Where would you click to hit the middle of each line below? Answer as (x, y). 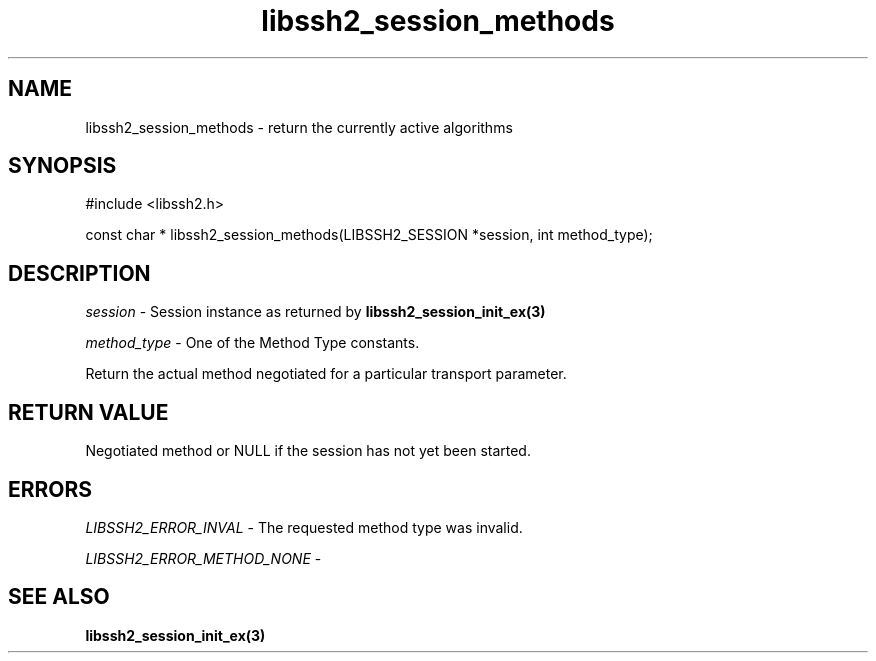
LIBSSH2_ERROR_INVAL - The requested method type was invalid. (304, 527)
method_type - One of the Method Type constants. (252, 343)
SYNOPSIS (62, 166)
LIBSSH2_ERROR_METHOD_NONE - (203, 558)
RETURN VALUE (88, 412)
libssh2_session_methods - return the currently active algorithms (299, 127)
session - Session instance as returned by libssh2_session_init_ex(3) (315, 312)
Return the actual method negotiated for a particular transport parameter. (326, 374)
